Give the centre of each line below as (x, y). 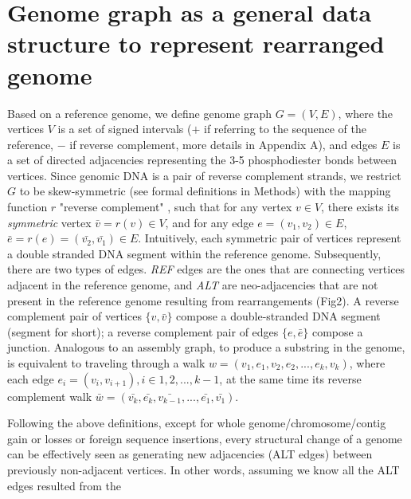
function (27, 207)
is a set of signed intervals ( (125, 129)
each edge (31, 378)
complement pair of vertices (74, 316)
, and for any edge (209, 222)
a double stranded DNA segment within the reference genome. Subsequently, (194, 253)
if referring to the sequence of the (285, 129)
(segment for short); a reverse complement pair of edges (143, 331)
